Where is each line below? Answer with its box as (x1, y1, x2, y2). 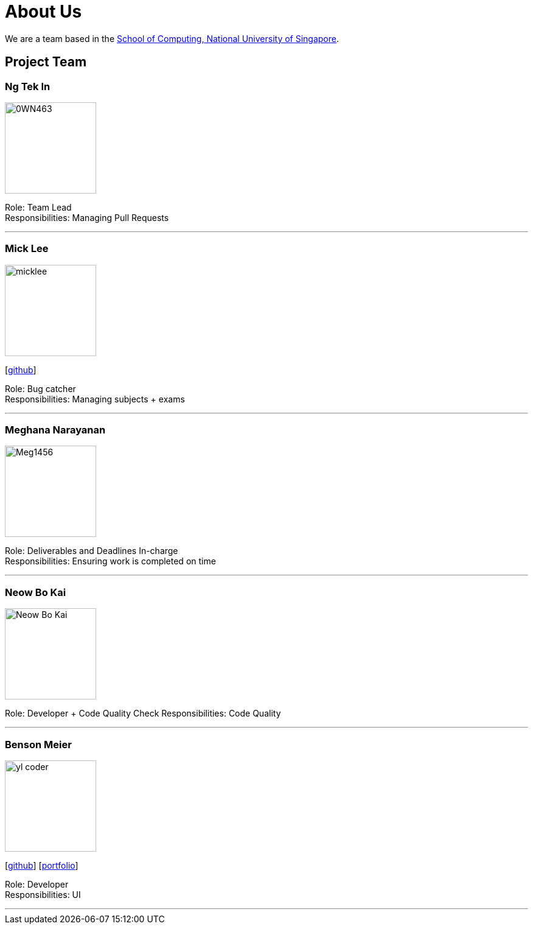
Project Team (5, 54, 87, 70)
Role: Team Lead (5, 202, 72, 212)
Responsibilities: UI (5, 889, 81, 900)
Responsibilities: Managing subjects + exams (5, 393, 185, 404)
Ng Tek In (5, 80, 51, 93)
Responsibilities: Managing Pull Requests (5, 212, 169, 223)
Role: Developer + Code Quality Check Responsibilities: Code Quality (5, 708, 281, 719)
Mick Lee (5, 242, 49, 255)
